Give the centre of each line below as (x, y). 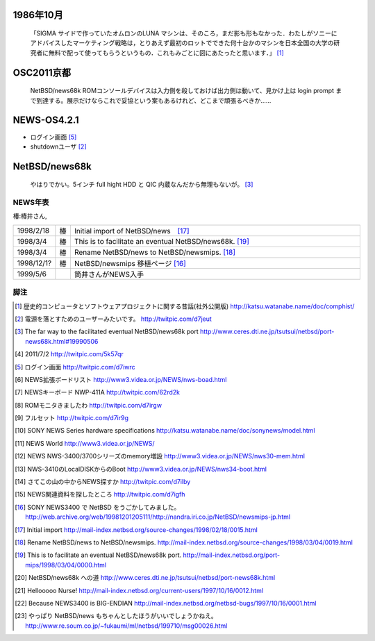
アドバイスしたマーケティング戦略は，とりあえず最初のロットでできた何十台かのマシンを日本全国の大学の (182, 43)
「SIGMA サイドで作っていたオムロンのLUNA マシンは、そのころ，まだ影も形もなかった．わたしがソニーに (184, 33)
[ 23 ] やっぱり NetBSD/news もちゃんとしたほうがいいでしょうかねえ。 (116, 616)
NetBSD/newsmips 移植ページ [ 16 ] (130, 263)
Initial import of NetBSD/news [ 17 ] (132, 231)
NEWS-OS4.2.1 (46, 120)
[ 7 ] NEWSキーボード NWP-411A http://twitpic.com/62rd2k (98, 392)
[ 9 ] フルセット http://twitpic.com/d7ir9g (72, 418)
